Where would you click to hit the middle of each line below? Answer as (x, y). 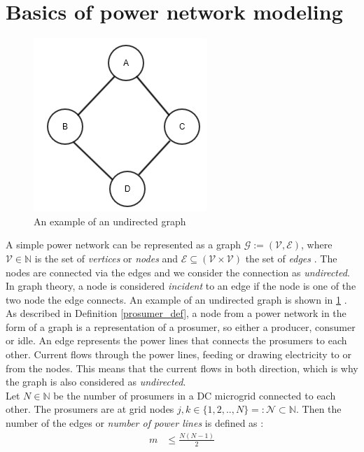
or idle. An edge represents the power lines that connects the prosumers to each (176, 340)
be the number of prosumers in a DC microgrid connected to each (195, 395)
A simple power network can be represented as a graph (123, 245)
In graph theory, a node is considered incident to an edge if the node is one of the (181, 286)
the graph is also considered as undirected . (96, 382)
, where (317, 245)
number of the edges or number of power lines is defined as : (135, 423)
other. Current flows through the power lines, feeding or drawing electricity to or (179, 354)
